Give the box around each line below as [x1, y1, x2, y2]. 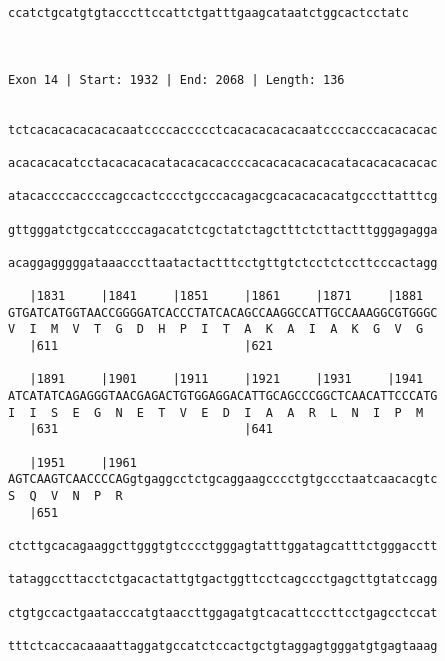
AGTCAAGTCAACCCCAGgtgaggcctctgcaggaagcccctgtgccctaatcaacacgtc [8, 472, 438, 487]
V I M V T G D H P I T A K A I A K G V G [8, 322, 424, 337]
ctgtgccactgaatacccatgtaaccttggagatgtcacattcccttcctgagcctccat [8, 605, 438, 620]
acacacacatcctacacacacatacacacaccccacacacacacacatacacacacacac [8, 155, 438, 170]
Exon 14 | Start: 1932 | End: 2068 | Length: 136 [8, 72, 345, 87]
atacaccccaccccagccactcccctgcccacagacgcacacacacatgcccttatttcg [8, 189, 438, 204]
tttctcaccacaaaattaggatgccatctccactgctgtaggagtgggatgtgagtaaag [8, 638, 438, 653]
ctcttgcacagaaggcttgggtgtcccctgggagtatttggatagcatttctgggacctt [8, 539, 438, 553]
